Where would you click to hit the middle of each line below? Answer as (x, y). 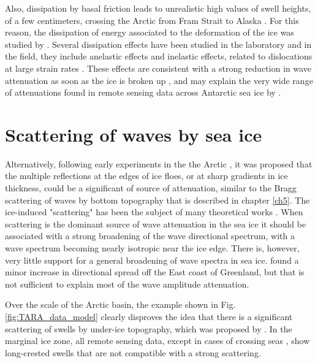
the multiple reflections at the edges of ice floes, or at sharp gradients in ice (146, 176)
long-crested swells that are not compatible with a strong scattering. (133, 352)
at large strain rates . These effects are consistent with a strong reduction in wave (158, 68)
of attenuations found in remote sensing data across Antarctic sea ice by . (143, 92)
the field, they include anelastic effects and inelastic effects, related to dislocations (159, 56)
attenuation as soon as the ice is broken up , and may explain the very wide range (159, 80)
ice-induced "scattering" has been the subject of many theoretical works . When (154, 212)
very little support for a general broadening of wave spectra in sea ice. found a (152, 260)
